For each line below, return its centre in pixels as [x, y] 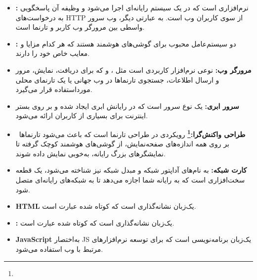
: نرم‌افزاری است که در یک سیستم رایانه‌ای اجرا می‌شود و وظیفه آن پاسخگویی [132, 7]
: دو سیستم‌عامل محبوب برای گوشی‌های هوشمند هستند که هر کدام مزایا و [126, 43]
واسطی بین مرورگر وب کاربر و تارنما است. [80, 27]
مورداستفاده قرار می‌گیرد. [54, 89]
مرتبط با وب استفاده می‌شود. [59, 249]
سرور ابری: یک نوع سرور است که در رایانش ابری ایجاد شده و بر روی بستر [127, 106]
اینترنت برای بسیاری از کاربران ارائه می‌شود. [82, 116]
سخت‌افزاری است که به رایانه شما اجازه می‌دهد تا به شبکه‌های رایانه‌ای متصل [130, 179]
